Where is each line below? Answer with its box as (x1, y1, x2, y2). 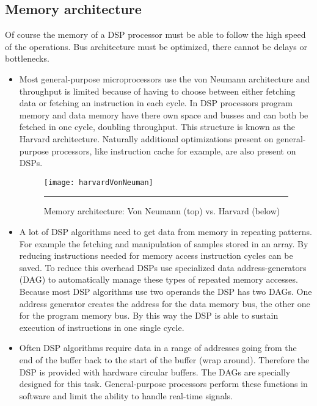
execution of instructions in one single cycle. (19, 321, 184, 333)
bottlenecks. (5, 52, 49, 65)
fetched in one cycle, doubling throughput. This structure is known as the (19, 120, 295, 133)
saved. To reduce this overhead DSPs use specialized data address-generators (19, 261, 307, 274)
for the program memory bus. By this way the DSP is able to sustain (19, 309, 279, 322)
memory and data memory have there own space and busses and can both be (19, 108, 308, 121)
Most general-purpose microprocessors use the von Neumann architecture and (19, 72, 310, 85)
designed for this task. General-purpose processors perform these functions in (19, 377, 308, 390)
